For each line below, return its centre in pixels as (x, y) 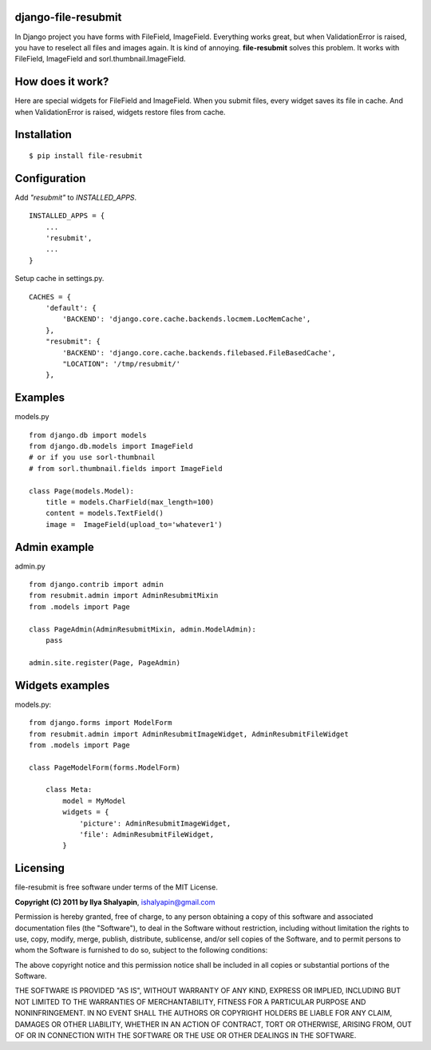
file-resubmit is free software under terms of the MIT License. (117, 887)
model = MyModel (94, 801)
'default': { (71, 308)
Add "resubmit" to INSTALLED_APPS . (76, 197)
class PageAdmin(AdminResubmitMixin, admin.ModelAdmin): (143, 629)
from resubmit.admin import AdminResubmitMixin (124, 596)
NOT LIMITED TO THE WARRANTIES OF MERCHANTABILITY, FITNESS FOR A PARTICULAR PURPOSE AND (190, 1001)
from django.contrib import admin (96, 584)
